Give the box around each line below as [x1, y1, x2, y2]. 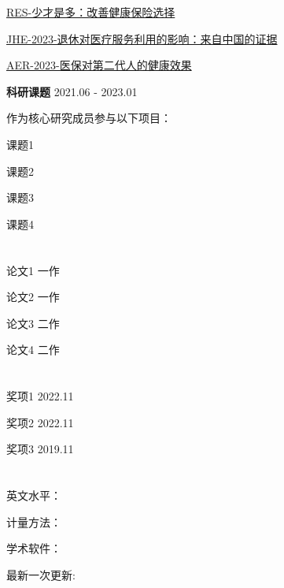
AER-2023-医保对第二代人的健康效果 [6, 57, 192, 73]
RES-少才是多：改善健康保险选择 [6, 4, 175, 20]
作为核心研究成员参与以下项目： [6, 110, 172, 126]
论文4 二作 [6, 341, 60, 358]
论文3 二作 [6, 314, 60, 331]
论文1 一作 [6, 262, 60, 278]
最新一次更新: [6, 566, 76, 582]
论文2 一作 [6, 288, 60, 305]
